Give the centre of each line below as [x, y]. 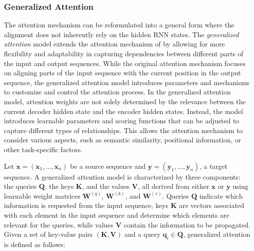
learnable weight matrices [42, 195]
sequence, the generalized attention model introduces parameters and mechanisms [127, 82]
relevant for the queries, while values [59, 224]
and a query [142, 234]
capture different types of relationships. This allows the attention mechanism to [124, 130]
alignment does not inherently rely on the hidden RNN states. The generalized [122, 34]
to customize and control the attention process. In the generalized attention [117, 92]
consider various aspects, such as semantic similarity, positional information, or [123, 140]
